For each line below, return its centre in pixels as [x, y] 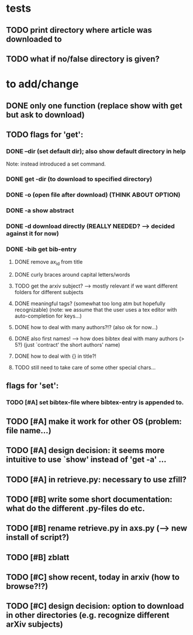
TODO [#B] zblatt [38, 557]
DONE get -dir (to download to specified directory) [79, 179]
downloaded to [34, 39]
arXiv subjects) [35, 624]
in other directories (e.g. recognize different [88, 615]
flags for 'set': [32, 386]
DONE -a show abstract [40, 210]
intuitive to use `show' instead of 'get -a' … [86, 460]
